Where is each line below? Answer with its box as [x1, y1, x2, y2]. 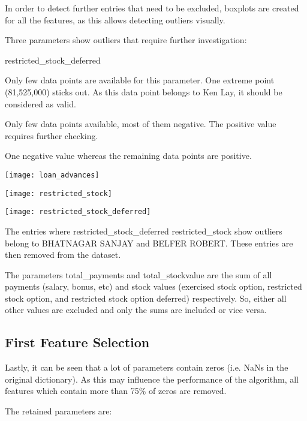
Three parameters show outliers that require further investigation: [5, 34, 247, 46]
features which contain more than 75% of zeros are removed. [5, 384, 227, 397]
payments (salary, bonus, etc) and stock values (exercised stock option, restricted [5, 280, 302, 293]
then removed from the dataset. [5, 248, 121, 261]
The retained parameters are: [5, 405, 112, 417]
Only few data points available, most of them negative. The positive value [5, 118, 276, 130]
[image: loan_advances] [5, 170, 100, 179]
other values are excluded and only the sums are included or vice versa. [5, 303, 267, 316]
